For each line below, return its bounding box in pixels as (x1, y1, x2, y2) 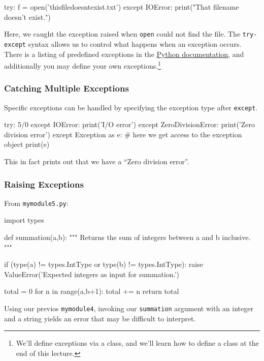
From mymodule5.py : (4, 197, 69, 208)
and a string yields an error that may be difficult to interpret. (4, 313, 196, 323)
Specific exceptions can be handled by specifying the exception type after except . (4, 102, 258, 112)
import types (4, 215, 44, 225)
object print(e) (4, 139, 50, 149)
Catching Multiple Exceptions (4, 82, 129, 95)
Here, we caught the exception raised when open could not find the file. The (4, 28, 241, 39)
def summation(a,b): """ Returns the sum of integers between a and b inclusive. (4, 232, 251, 243)
